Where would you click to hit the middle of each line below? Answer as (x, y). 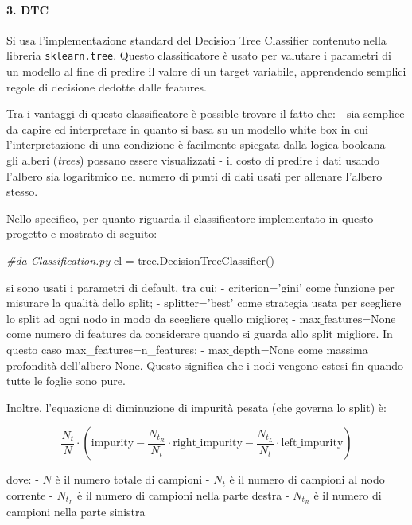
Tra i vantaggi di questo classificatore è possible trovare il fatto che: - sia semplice (206, 113)
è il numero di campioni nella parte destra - (183, 494)
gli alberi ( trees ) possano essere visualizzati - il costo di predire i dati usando (193, 160)
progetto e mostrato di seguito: (82, 233)
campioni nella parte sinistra (76, 511)
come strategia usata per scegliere (319, 303)
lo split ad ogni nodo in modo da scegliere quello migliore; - (151, 318)
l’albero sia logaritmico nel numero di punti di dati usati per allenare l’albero (194, 175)
